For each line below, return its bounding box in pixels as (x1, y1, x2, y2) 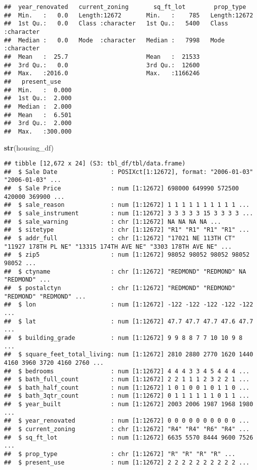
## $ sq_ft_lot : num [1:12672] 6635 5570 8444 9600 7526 (4, 434, 254, 441)
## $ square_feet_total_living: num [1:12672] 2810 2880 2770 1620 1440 (4, 351, 254, 358)
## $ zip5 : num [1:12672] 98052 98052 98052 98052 (4, 251, 250, 259)
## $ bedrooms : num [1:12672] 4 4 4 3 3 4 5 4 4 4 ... (4, 367, 250, 375)
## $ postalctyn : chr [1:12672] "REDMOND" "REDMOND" (4, 284, 236, 292)
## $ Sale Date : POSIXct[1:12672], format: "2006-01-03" (4, 168, 254, 175)
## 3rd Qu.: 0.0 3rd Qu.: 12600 (4, 61, 200, 69)
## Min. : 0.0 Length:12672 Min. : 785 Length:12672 (4, 11, 254, 19)
